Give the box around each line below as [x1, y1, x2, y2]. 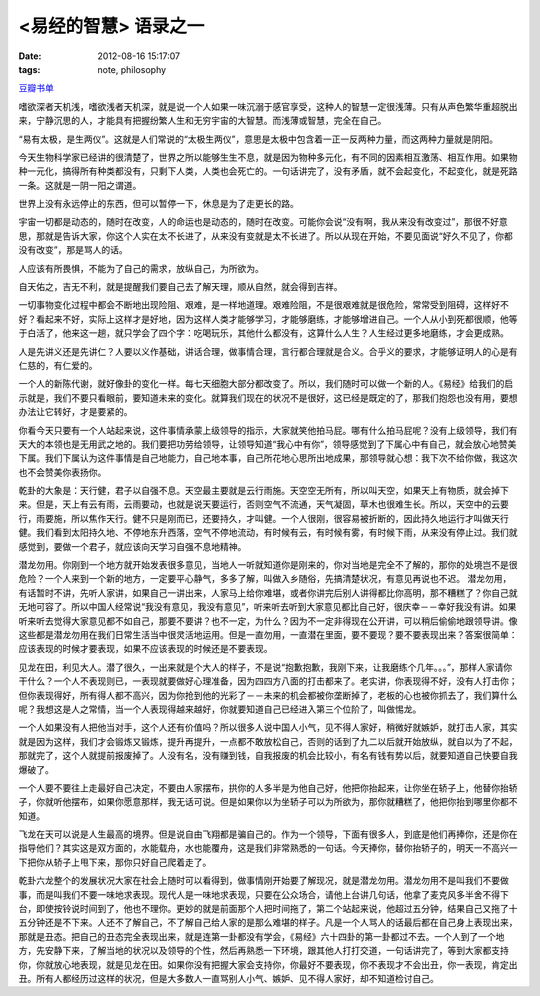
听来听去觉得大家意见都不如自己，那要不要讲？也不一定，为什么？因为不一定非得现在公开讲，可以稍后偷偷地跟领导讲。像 [18, 615, 518, 627]
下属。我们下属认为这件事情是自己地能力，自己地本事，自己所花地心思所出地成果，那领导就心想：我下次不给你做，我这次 [18, 452, 518, 464]
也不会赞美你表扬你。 [18, 466, 107, 478]
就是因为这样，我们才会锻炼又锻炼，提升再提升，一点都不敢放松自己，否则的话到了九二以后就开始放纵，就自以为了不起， [18, 735, 518, 747]
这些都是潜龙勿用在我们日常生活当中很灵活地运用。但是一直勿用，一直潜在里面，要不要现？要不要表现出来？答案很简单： [18, 629, 518, 640]
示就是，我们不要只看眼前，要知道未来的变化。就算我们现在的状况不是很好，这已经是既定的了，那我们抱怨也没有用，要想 [18, 391, 518, 404]
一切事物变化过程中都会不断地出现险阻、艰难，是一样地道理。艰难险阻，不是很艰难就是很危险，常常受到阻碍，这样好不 [18, 299, 509, 311]
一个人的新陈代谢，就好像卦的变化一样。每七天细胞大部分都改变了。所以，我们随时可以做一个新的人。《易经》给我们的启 [18, 378, 514, 390]
